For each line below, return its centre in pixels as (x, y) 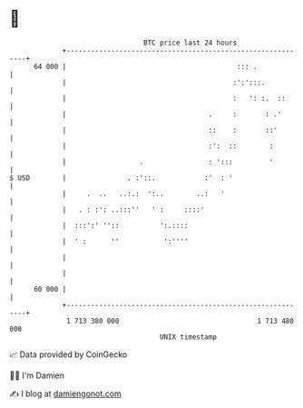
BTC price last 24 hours (191, 43)
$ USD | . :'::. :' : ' (121, 178)
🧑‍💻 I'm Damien (37, 375)
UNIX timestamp (188, 337)
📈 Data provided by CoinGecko (68, 354)
